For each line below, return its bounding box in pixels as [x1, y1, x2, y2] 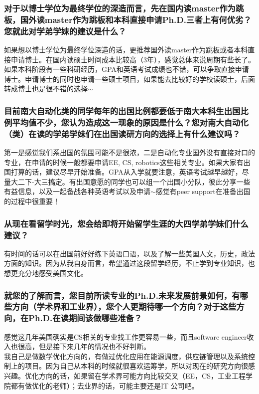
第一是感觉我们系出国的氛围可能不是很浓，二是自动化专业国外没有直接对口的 [4, 147, 255, 158]
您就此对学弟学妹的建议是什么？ [4, 24, 127, 37]
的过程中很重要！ [4, 196, 60, 206]
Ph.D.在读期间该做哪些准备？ [28, 312, 142, 324]
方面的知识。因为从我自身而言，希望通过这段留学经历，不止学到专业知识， [4, 258, 248, 268]
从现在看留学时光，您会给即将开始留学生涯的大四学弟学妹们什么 [4, 217, 249, 229]
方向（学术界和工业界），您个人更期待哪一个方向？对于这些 [12, 300, 237, 313]
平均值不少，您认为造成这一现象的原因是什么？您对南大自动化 [12, 116, 249, 128]
